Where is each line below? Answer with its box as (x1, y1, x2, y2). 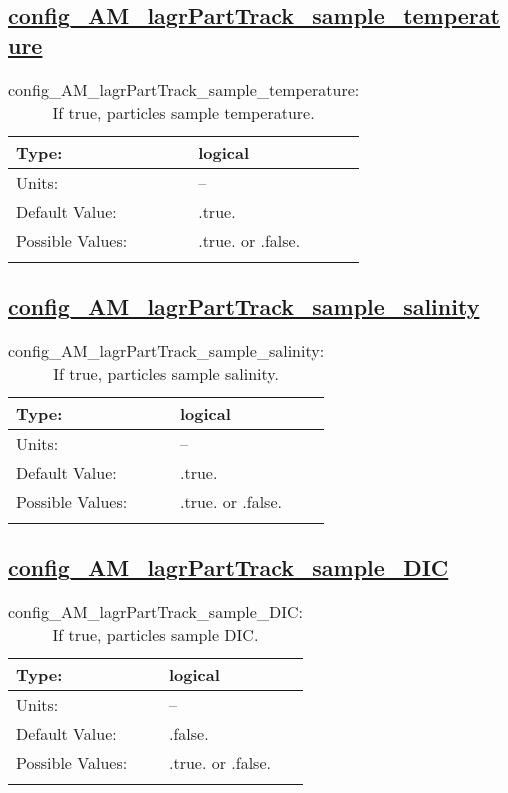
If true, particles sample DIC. (52, 623, 259, 646)
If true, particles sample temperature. (52, 100, 315, 124)
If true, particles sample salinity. (53, 361, 279, 385)
